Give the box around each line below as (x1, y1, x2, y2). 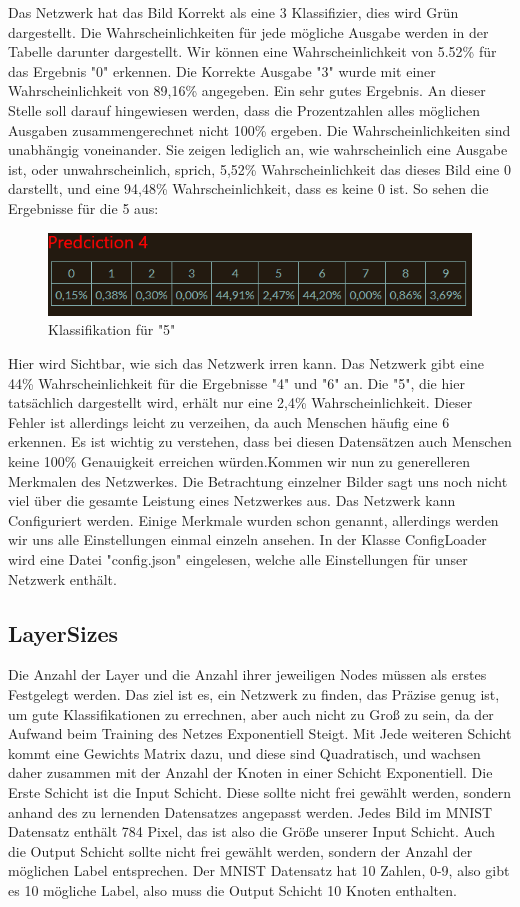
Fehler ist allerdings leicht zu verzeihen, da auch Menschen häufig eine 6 (8, 411, 450, 432)
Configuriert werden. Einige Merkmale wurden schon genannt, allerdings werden (8, 509, 499, 530)
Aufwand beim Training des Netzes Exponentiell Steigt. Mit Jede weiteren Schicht (8, 723, 512, 744)
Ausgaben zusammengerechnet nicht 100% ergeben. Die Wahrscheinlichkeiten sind (8, 119, 511, 140)
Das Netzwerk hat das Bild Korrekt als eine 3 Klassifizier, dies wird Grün (8, 2, 459, 22)
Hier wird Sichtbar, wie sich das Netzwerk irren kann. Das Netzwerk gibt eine (8, 353, 484, 374)
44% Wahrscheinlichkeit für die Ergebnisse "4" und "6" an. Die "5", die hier (8, 372, 465, 393)
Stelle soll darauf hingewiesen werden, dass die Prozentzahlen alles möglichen (8, 99, 481, 120)
